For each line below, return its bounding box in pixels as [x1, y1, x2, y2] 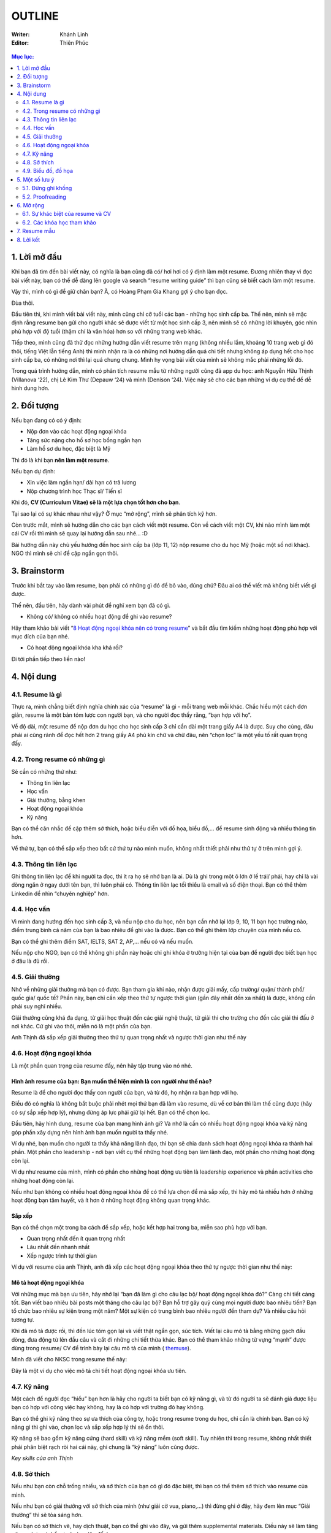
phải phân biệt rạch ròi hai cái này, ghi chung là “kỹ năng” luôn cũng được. [11, 1443, 199, 1450]
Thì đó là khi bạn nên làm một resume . [11, 456, 110, 464]
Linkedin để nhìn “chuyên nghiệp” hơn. [11, 890, 110, 897]
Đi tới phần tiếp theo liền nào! [11, 655, 86, 662]
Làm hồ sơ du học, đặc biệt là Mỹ [26, 445, 111, 453]
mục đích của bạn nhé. [11, 632, 70, 640]
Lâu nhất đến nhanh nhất [26, 1244, 90, 1251]
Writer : [11, 31, 30, 38]
